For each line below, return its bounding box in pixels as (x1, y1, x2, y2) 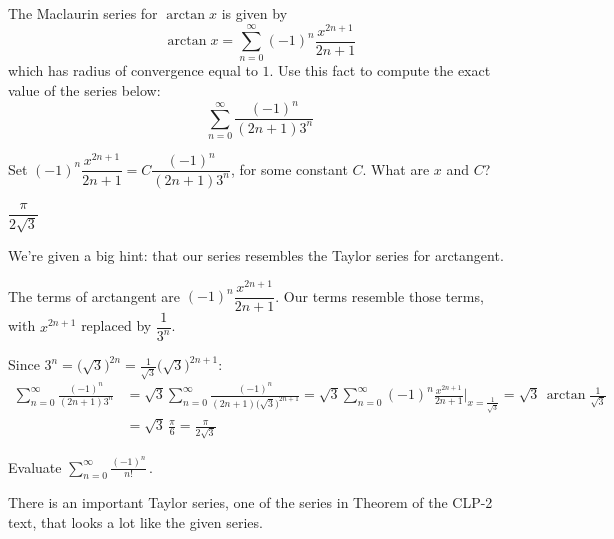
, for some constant (231, 158, 348, 179)
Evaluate (8, 456, 62, 477)
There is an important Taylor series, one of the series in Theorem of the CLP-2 (8, 492, 493, 513)
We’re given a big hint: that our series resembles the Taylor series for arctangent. (8, 245, 504, 266)
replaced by (81, 315, 152, 336)
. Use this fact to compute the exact (269, 60, 491, 81)
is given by (221, 3, 288, 23)
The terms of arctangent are (8, 285, 181, 306)
